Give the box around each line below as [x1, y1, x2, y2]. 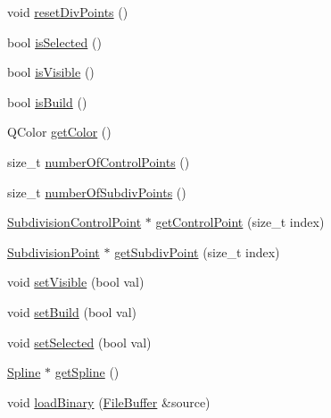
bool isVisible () [7, 63, 95, 81]
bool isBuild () [7, 92, 87, 111]
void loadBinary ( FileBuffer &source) [7, 392, 211, 411]
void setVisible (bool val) [7, 272, 145, 291]
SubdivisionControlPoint [7, 213, 142, 231]
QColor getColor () [7, 122, 112, 141]
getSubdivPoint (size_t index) [114, 242, 280, 261]
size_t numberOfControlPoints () [7, 152, 190, 171]
